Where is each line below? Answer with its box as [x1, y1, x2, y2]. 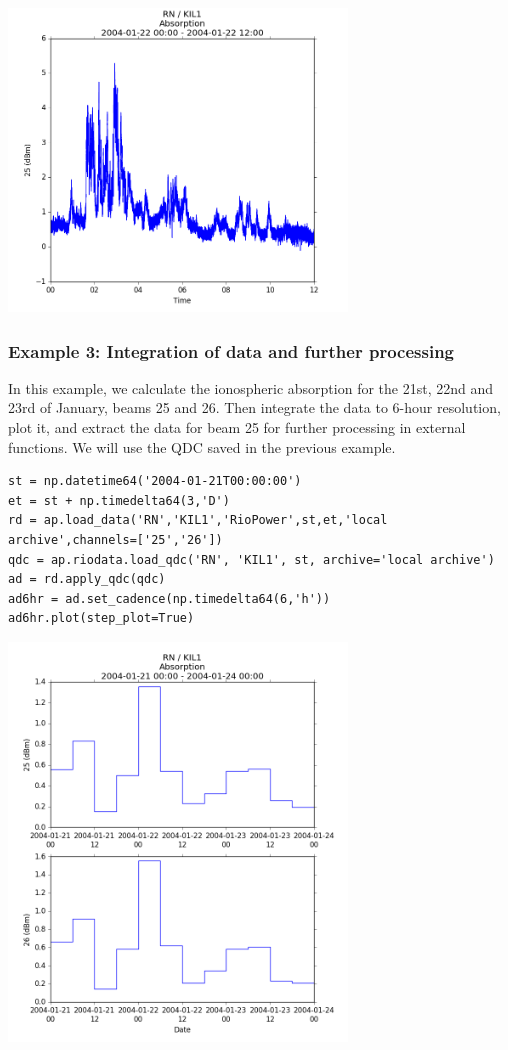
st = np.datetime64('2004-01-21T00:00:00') [8, 474, 302, 489]
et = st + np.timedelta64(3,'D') [8, 493, 230, 508]
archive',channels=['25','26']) [8, 532, 223, 547]
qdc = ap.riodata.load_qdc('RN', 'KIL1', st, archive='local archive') [8, 552, 495, 567]
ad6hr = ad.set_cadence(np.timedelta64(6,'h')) [8, 591, 331, 606]
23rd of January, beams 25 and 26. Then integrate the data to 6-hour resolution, [8, 397, 501, 418]
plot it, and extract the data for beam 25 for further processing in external [8, 417, 466, 437]
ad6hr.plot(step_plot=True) [8, 611, 195, 626]
